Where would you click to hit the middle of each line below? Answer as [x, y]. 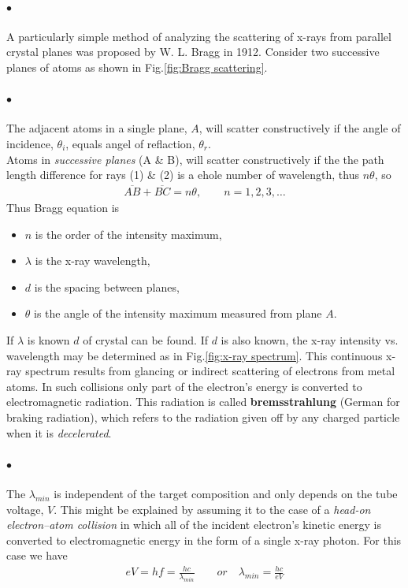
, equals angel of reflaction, [130, 143]
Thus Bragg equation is [63, 207]
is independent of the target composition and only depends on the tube [226, 493]
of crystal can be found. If [145, 339]
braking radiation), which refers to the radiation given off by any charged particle [203, 417]
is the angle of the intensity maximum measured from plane [178, 313]
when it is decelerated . [59, 432]
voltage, [25, 509]
